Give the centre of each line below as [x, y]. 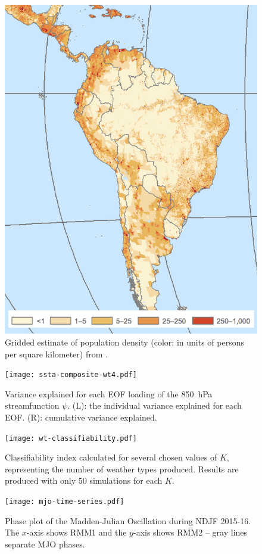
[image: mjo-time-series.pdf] [65, 502]
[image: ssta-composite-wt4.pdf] [71, 375]
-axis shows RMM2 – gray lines [190, 532]
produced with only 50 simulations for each [84, 480]
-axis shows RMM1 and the [77, 532]
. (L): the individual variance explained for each [155, 405]
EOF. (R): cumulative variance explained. [81, 417]
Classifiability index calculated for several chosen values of [111, 457]
